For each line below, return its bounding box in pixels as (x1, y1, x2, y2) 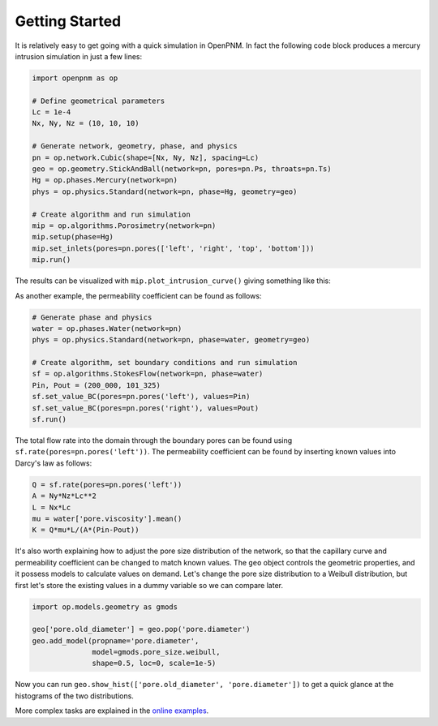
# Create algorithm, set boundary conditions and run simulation (32, 358, 298, 367)
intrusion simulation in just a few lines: (15, 51, 143, 61)
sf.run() (32, 415, 67, 424)
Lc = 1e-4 (32, 108, 71, 117)
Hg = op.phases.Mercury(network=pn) (32, 175, 178, 185)
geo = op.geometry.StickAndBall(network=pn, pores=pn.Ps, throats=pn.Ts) (32, 165, 332, 174)
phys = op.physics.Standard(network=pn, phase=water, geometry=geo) (32, 335, 311, 345)
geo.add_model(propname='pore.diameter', (32, 636, 200, 645)
